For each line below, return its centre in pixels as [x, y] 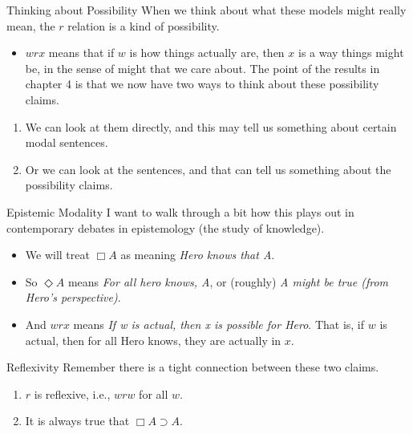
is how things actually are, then [207, 53]
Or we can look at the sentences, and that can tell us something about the [208, 169]
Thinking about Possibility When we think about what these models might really [206, 10]
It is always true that [77, 421]
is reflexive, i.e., [72, 393]
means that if [81, 53]
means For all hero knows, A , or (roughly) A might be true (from [228, 281]
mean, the [31, 25]
